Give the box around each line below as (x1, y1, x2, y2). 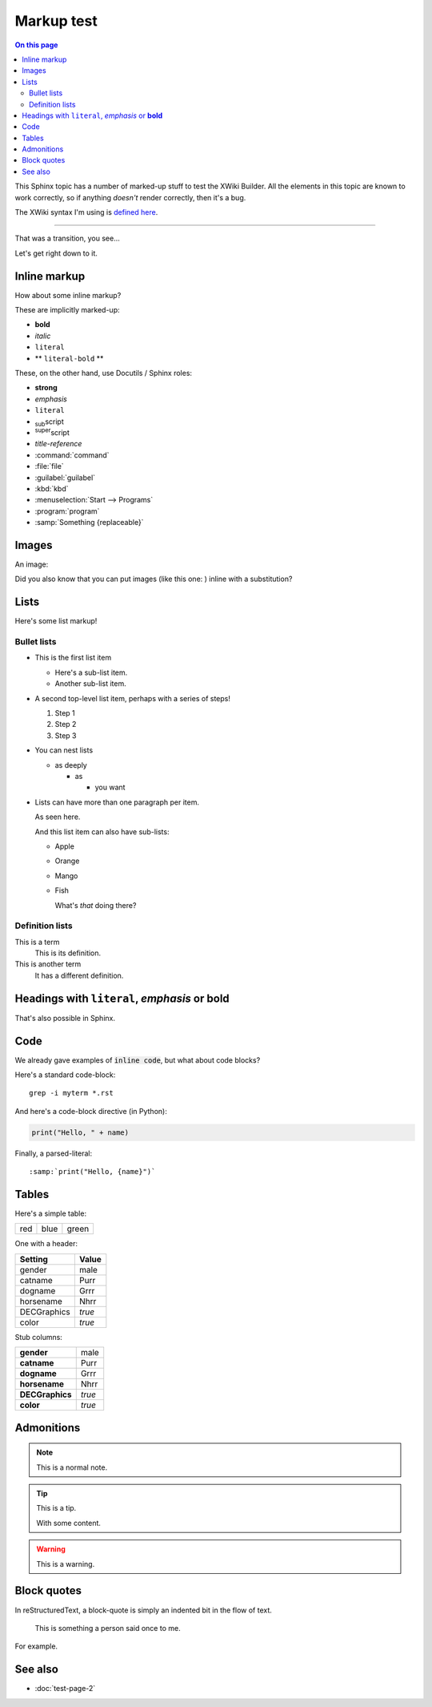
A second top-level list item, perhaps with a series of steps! (34, 693, 231, 703)
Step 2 (54, 720, 77, 729)
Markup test (14, 12, 98, 30)
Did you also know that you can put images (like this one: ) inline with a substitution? (14, 574, 293, 584)
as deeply (54, 760, 87, 769)
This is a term (14, 937, 60, 946)
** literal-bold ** (34, 353, 104, 363)
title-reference (34, 439, 82, 449)
